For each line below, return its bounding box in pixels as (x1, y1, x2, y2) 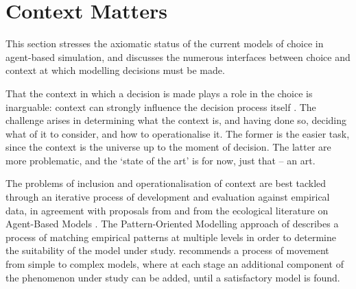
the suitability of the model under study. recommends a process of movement (5, 243, 329, 257)
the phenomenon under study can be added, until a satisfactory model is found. (5, 270, 340, 284)
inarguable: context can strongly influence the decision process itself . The (5, 99, 316, 114)
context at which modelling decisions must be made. (5, 63, 225, 77)
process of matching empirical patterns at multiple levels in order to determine (5, 229, 336, 244)
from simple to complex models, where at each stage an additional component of (5, 257, 344, 271)
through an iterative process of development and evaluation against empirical (5, 190, 330, 204)
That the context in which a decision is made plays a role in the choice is (5, 86, 313, 100)
